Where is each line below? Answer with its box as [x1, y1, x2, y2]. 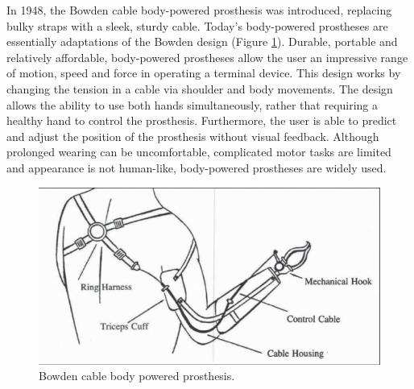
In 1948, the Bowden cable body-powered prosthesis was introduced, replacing [6, 2, 392, 18]
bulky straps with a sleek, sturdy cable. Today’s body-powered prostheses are [6, 17, 388, 34]
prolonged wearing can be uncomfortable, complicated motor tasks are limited [6, 143, 391, 160]
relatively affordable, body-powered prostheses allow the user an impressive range [6, 48, 408, 65]
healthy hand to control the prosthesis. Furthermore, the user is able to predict [6, 112, 397, 129]
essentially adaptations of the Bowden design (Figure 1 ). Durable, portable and [6, 33, 398, 50]
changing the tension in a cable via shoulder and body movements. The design [6, 80, 393, 97]
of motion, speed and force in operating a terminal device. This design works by [6, 64, 401, 81]
